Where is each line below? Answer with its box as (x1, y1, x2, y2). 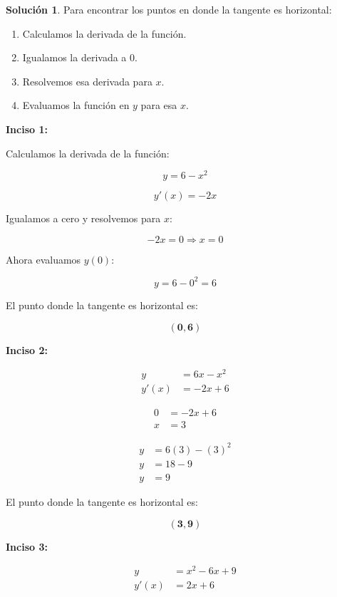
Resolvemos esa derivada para (22, 73, 152, 88)
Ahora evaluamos (6, 251, 81, 266)
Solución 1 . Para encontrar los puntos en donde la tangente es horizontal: (6, 2, 332, 16)
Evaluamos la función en (22, 98, 130, 113)
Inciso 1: (6, 121, 48, 136)
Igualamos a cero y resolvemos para (6, 211, 161, 226)
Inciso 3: (6, 539, 48, 554)
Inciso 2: (6, 342, 48, 357)
